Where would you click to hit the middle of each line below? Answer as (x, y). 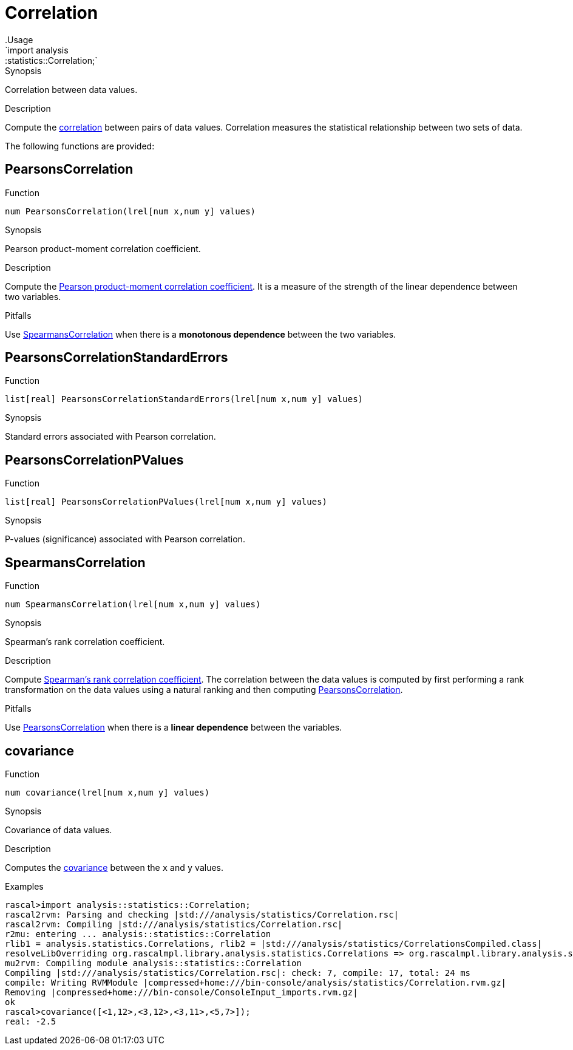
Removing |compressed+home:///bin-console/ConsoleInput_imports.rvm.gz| (181, 992)
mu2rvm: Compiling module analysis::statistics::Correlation (153, 963)
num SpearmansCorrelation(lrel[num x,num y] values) (133, 605)
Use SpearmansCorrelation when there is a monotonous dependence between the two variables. (201, 334)
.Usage (19, 39)
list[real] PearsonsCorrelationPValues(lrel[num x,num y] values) (166, 502)
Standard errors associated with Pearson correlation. (110, 437)
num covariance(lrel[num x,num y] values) (107, 792)
